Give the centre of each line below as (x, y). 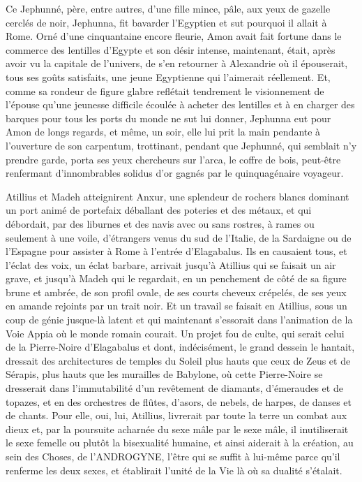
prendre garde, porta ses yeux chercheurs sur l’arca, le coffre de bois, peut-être (173, 159)
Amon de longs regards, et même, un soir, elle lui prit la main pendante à (163, 132)
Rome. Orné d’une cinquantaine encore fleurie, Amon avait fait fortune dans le (174, 36)
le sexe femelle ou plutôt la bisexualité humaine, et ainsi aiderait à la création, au (180, 443)
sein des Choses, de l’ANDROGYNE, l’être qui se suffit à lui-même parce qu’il (173, 456)
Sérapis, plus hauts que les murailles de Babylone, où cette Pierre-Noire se (164, 374)
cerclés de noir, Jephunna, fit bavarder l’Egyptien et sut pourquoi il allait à (166, 22)
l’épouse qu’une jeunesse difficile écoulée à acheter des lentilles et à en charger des (180, 104)
